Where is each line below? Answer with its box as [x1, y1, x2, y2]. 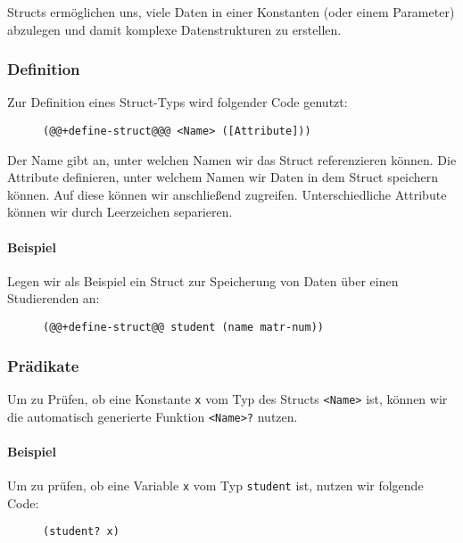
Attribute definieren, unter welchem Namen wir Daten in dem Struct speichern [7, 168, 439, 186]
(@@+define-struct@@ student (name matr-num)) [43, 321, 324, 334]
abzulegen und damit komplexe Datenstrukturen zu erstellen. [7, 20, 342, 38]
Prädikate [7, 354, 79, 376]
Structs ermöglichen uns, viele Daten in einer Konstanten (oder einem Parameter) [7, 3, 455, 21]
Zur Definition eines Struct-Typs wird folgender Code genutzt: [7, 93, 348, 111]
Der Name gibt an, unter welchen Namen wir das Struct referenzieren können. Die [7, 150, 457, 169]
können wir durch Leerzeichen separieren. [7, 202, 233, 221]
